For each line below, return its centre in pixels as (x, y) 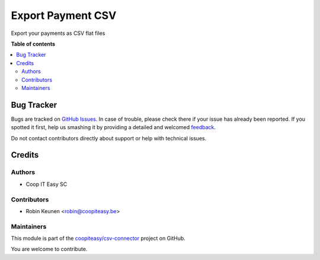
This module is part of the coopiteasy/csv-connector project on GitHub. (98, 238)
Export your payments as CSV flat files (58, 33)
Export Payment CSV (64, 15)
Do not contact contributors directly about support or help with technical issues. (109, 138)
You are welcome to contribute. (49, 249)
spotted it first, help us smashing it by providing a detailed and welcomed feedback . (113, 127)
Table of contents (33, 44)
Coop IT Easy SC (47, 184)
